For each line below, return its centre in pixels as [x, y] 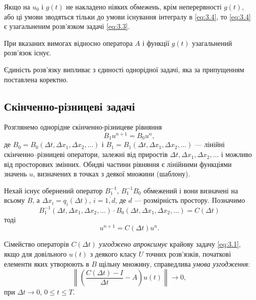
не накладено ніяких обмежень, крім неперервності [144, 6]
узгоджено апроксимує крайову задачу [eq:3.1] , [170, 244]
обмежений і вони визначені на [191, 190]
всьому [14, 200]
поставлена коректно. [36, 79]
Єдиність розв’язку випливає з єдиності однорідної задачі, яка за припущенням [124, 69]
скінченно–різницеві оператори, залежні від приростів [86, 154]
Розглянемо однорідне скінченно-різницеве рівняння [83, 127]
